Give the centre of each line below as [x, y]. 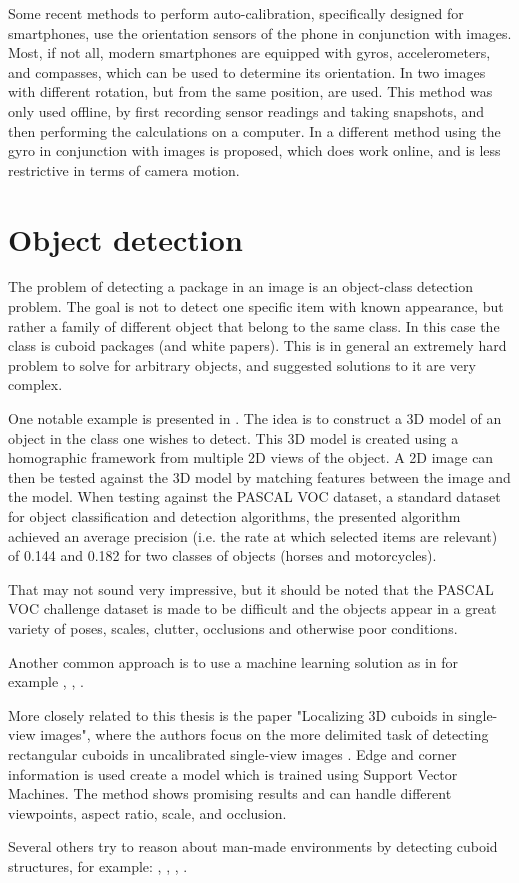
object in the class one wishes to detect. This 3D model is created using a [233, 437]
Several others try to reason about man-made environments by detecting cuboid [253, 846]
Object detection [125, 238]
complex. [35, 384]
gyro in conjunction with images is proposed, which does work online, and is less [254, 150]
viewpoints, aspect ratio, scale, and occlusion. [147, 812]
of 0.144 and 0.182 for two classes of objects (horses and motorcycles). [222, 555]
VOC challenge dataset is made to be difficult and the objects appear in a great [252, 608]
